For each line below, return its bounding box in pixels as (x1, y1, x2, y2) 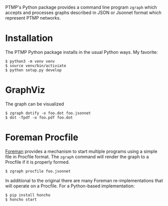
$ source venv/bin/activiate (5, 63, 66, 68)
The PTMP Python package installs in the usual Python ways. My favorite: (5, 49, 158, 55)
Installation (5, 33, 53, 44)
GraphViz (5, 84, 45, 96)
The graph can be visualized (5, 100, 64, 107)
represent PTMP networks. (5, 15, 61, 21)
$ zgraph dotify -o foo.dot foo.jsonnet (5, 111, 92, 116)
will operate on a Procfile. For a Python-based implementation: (5, 183, 135, 189)
